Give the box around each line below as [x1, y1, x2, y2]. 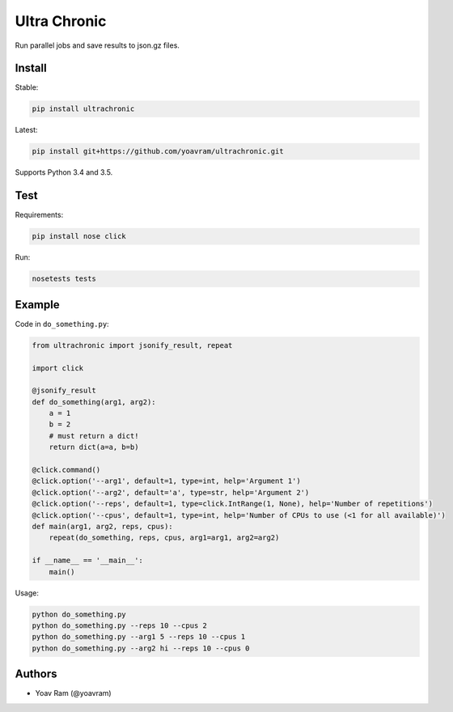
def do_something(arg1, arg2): [32, 397, 157, 406]
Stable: [15, 83, 39, 92]
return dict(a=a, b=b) [49, 443, 139, 452]
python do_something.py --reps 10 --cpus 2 [32, 621, 208, 630]
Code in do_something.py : [15, 319, 109, 328]
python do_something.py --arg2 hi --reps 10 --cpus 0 [32, 643, 250, 653]
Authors [15, 667, 57, 681]
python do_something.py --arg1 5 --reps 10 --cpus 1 [32, 632, 246, 642]
